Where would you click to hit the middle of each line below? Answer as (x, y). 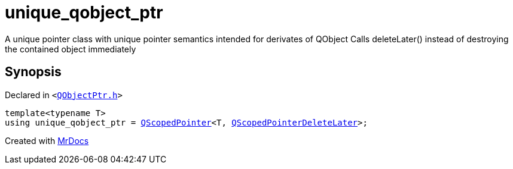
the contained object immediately (71, 49)
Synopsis (33, 72)
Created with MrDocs (47, 140)
